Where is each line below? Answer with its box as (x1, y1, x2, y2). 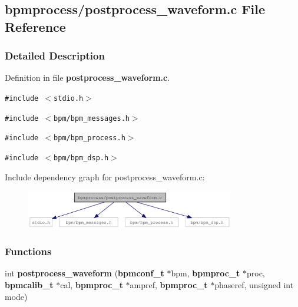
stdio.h (54, 94, 84, 103)
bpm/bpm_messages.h (54, 114, 130, 123)
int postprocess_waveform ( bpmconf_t (5, 267, 164, 279)
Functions (5, 244, 52, 259)
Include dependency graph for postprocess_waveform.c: (5, 170, 205, 183)
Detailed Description (5, 48, 105, 63)
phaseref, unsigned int (214, 278, 294, 291)
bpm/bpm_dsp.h (54, 153, 109, 162)
